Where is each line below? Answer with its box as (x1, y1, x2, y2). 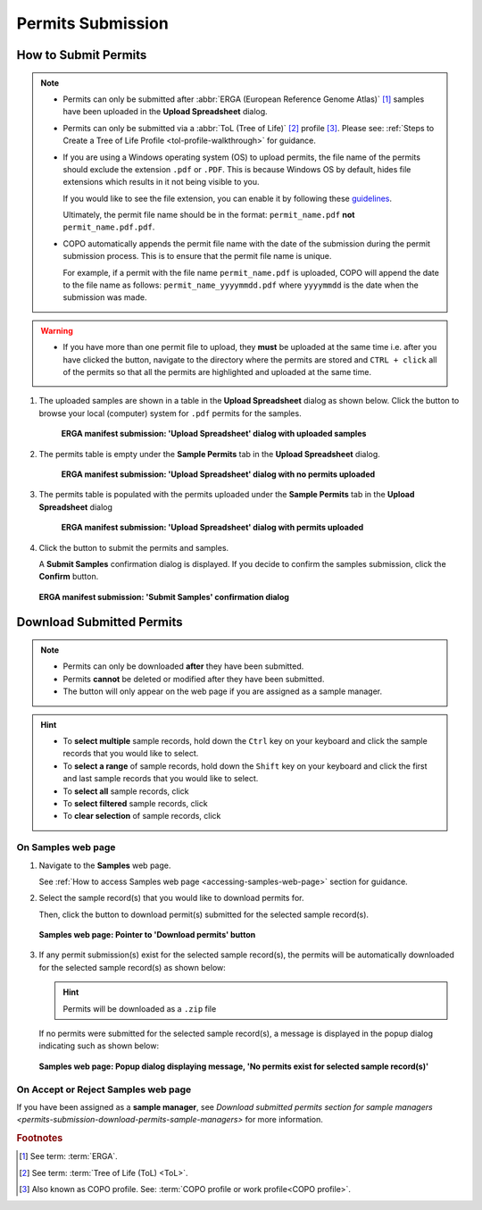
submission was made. (62, 292, 147, 303)
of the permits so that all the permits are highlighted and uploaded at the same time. (62, 366, 372, 377)
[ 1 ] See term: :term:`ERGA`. (19, 1151, 118, 1162)
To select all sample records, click (62, 786, 189, 797)
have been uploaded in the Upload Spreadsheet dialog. (62, 106, 268, 117)
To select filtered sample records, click (62, 797, 209, 808)
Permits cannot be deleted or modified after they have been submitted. (62, 673, 325, 684)
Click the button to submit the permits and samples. (38, 542, 229, 553)
